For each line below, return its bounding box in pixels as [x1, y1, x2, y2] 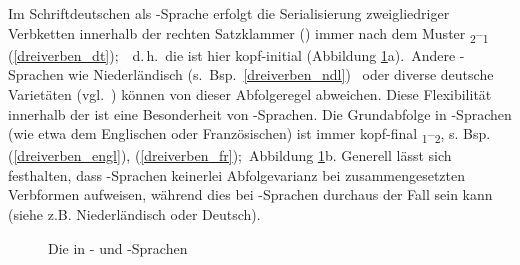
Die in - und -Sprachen [48, 237, 188, 258]
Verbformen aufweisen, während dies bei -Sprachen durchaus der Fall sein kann [8, 184, 493, 205]
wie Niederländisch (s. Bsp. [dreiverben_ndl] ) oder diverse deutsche [68, 64, 494, 85]
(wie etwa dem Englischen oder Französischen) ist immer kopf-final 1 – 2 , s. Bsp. [8, 123, 491, 146]
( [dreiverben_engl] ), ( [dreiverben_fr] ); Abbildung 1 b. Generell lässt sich [8, 145, 452, 166]
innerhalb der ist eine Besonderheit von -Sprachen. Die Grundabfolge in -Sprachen [8, 103, 512, 124]
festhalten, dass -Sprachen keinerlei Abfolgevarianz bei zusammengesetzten [8, 164, 466, 185]
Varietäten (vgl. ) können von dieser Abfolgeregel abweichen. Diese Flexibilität [8, 83, 492, 104]
